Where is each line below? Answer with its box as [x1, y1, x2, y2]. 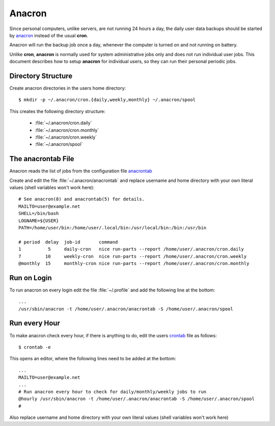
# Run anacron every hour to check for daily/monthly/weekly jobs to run [18, 389, 207, 394]
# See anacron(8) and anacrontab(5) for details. [18, 196, 145, 202]
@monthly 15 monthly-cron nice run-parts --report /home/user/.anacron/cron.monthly [18, 260, 250, 266]
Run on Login [9, 273, 52, 282]
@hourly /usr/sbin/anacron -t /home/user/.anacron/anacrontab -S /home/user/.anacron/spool [18, 396, 255, 402]
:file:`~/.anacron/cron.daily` [35, 120, 92, 126]
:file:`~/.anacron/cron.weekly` [35, 134, 97, 140]
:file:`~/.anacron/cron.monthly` [35, 127, 99, 133]
